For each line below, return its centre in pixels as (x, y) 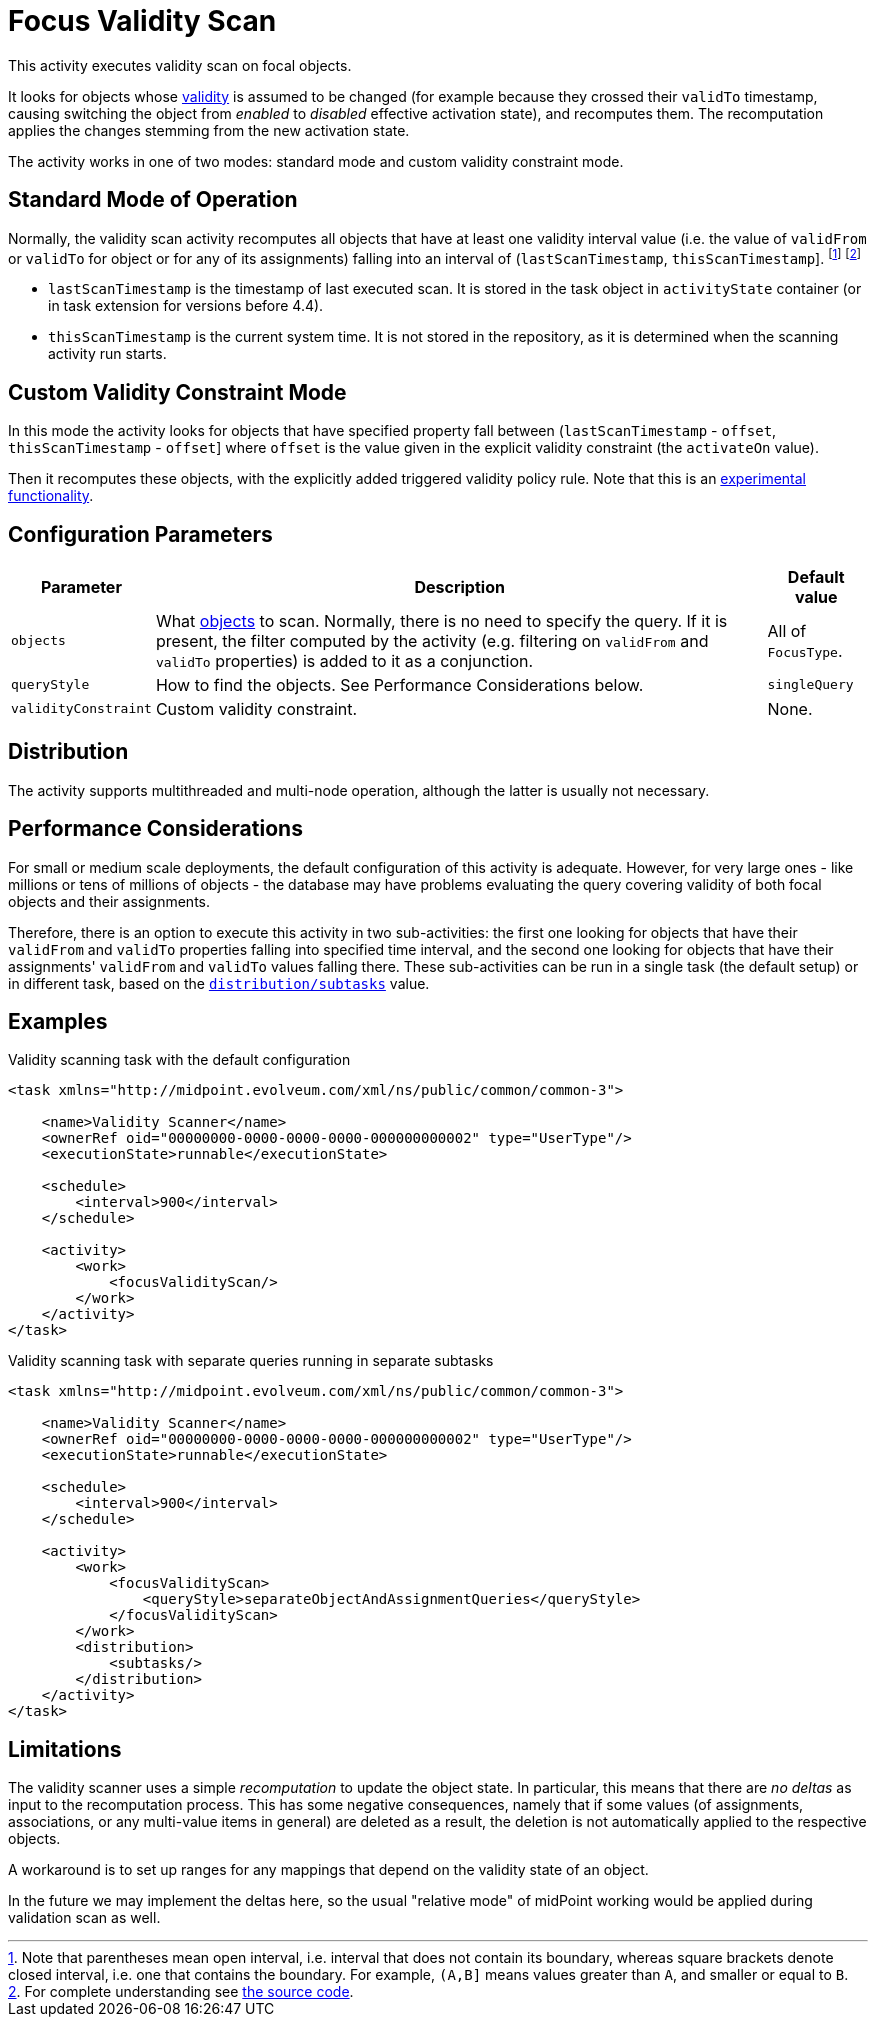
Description (459, 586)
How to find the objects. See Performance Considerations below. (399, 684)
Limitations (65, 1749)
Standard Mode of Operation (153, 200)
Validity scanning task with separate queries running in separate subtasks (251, 1361)
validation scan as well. (84, 1918)
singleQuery (810, 685)
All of (787, 630)
